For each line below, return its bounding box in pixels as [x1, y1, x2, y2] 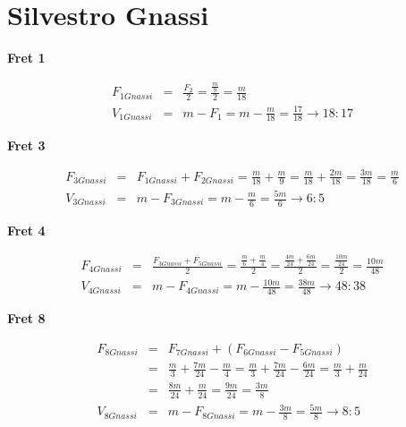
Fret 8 [7, 309, 46, 328]
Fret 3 [7, 135, 46, 154]
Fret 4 [7, 220, 46, 239]
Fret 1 [7, 48, 46, 67]
